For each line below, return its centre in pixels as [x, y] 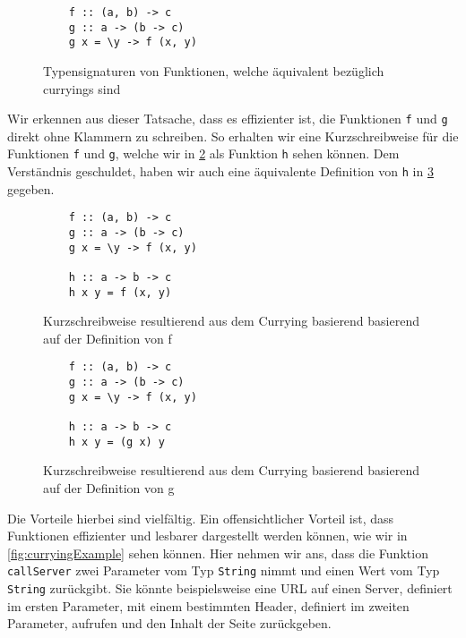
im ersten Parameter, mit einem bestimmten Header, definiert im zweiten [208, 605]
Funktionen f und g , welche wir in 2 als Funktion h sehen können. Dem [203, 153]
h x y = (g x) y [117, 442]
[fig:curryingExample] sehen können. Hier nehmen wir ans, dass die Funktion [218, 553]
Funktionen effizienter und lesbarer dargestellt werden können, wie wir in [207, 536]
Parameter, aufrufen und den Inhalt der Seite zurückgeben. [169, 623]
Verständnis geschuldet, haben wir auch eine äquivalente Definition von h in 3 [220, 171]
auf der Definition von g [109, 487]
